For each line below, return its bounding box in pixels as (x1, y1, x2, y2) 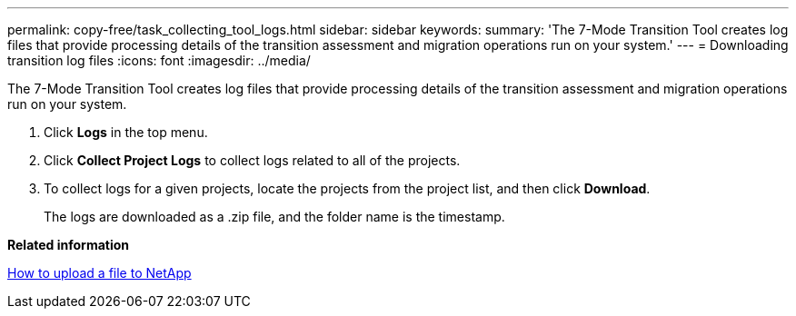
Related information (7, 237, 130, 252)
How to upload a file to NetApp (7, 265, 192, 281)
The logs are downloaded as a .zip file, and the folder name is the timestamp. (44, 209, 505, 224)
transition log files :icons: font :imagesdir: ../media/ (7, 53, 311, 68)
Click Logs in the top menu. (44, 124, 208, 140)
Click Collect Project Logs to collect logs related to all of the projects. (44, 153, 461, 168)
